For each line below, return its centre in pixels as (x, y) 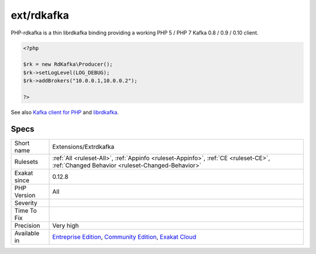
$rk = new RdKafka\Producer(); (68, 65)
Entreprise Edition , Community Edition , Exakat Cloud (124, 236)
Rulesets (26, 162)
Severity (26, 203)
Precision (27, 225)
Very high (66, 225)
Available (27, 233)
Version (25, 195)
